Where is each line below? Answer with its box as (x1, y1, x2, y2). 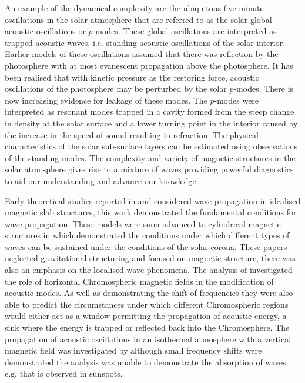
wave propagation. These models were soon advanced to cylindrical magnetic (5, 217, 281, 229)
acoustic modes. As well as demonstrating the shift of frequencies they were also (5, 287, 293, 299)
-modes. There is (233, 82, 294, 95)
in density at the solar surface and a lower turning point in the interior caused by (5, 116, 298, 129)
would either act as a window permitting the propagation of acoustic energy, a (5, 309, 287, 322)
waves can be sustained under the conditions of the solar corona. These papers (5, 240, 287, 252)
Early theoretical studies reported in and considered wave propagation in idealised (5, 194, 301, 207)
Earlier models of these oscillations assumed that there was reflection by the (5, 48, 279, 60)
